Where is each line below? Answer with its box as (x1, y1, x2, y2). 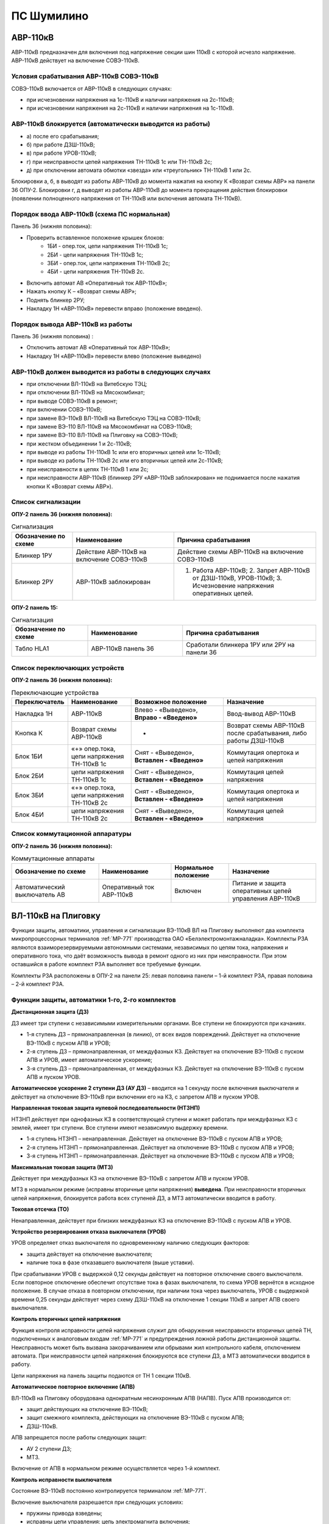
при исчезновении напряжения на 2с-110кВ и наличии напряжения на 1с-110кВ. (26, 104, 235, 112)
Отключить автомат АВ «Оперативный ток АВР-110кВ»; (26, 344, 171, 351)
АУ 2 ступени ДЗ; (26, 1445, 72, 1452)
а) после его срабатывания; (26, 132, 100, 140)
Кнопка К (15, 728, 43, 737)
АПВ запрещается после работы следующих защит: (11, 1434, 147, 1441)
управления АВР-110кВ (232, 894, 300, 903)
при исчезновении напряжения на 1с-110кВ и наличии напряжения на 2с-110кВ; (26, 96, 235, 103)
